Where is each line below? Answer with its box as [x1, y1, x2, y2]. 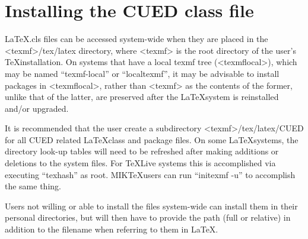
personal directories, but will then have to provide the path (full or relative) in [5, 211, 291, 224]
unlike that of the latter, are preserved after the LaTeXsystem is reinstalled [5, 91, 279, 103]
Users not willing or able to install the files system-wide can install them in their [5, 199, 298, 212]
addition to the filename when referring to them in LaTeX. [5, 223, 218, 235]
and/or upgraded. [5, 102, 69, 114]
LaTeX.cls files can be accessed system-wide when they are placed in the [5, 33, 268, 45]
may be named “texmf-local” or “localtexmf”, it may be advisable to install [5, 67, 280, 79]
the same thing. [5, 180, 61, 192]
